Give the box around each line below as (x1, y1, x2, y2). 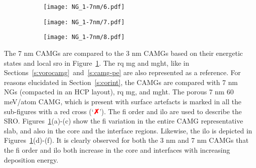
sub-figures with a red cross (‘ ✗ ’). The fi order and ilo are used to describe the (4, 106, 242, 116)
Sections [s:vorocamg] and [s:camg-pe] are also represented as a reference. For (4, 67, 241, 78)
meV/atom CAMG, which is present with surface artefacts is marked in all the (4, 96, 242, 106)
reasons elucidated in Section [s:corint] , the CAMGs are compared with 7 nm (4, 77, 238, 87)
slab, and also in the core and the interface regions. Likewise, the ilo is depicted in (4, 125, 253, 135)
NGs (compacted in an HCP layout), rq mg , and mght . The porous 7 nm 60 (4, 86, 234, 97)
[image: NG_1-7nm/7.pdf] (43, 18, 125, 26)
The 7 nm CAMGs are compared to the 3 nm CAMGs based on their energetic (4, 47, 243, 58)
